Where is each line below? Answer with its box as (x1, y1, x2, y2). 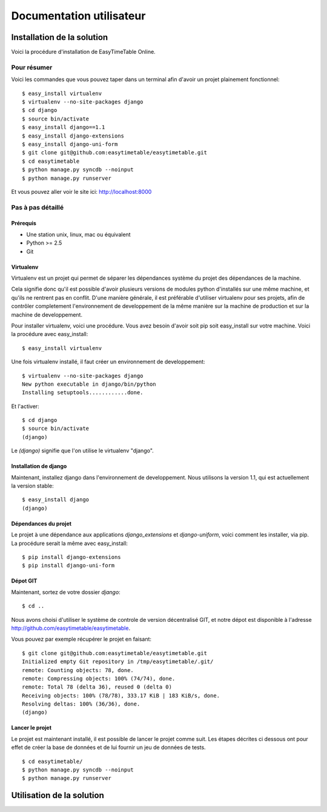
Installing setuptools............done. (22, 389, 144, 396)
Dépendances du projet (11, 520, 72, 527)
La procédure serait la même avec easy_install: (11, 540, 128, 547)
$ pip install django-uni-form (22, 562, 115, 569)
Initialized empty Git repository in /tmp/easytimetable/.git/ (22, 658, 214, 665)
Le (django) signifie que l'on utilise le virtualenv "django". (11, 447, 154, 454)
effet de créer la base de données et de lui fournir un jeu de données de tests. (11, 744, 206, 751)
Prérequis (11, 220, 36, 227)
